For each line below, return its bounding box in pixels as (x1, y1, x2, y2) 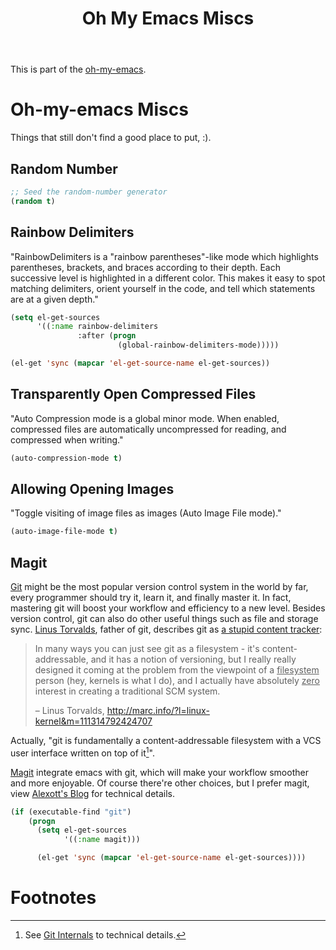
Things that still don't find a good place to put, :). (10, 132, 212, 144)
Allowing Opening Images (10, 480, 175, 497)
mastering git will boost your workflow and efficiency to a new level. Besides (10, 602, 326, 614)
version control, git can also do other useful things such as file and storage (10, 613, 319, 625)
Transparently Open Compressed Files (10, 386, 257, 403)
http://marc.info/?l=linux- (106, 705, 210, 717)
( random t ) (10, 196, 56, 206)
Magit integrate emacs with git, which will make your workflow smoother (10, 766, 309, 778)
